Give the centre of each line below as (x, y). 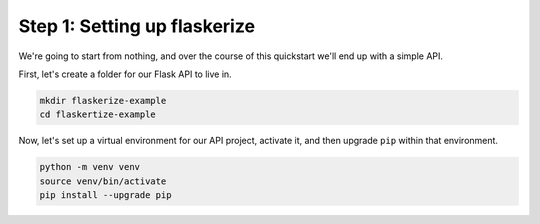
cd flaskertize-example (98, 114)
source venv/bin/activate (103, 181)
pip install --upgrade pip (105, 195)
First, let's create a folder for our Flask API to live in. (125, 74)
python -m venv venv (89, 167)
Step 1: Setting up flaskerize (136, 26)
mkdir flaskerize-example (103, 100)
